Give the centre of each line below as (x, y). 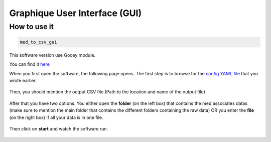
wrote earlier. (23, 80)
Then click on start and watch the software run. (59, 128)
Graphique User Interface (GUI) (76, 13)
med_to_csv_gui (38, 42)
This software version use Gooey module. (52, 55)
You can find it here (30, 64)
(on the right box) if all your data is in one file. (56, 117)
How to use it (31, 27)
